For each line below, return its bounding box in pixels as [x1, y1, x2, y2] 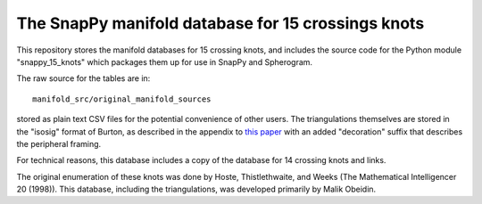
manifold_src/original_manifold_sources [32, 94, 212, 104]
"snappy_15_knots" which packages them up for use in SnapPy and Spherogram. [16, 56, 312, 67]
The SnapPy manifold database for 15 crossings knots [16, 13, 425, 33]
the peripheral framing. [16, 138, 102, 149]
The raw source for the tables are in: [16, 73, 151, 84]
